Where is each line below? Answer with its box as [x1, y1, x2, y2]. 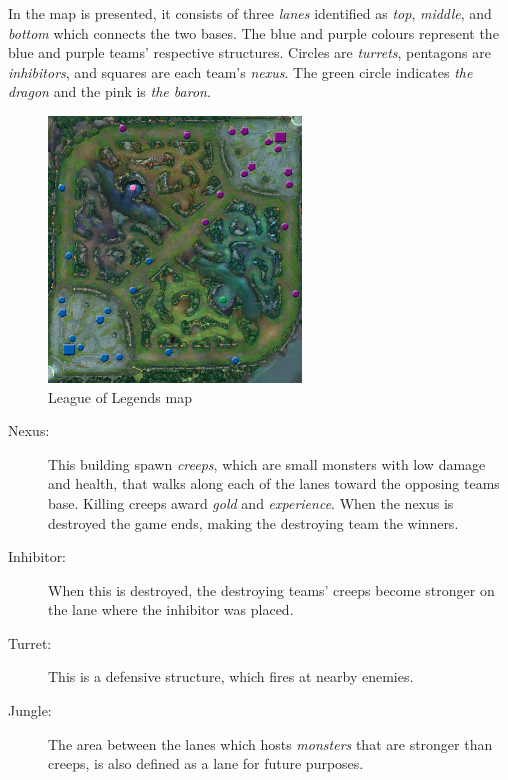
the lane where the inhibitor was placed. [48, 599, 294, 620]
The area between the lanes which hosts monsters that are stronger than [48, 733, 493, 754]
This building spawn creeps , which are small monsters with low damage [48, 453, 486, 474]
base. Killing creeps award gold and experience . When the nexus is [48, 492, 454, 513]
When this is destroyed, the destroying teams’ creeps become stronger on [48, 579, 495, 600]
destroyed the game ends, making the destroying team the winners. [48, 512, 459, 533]
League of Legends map [48, 386, 192, 407]
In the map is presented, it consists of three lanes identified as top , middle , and [8, 3, 492, 23]
